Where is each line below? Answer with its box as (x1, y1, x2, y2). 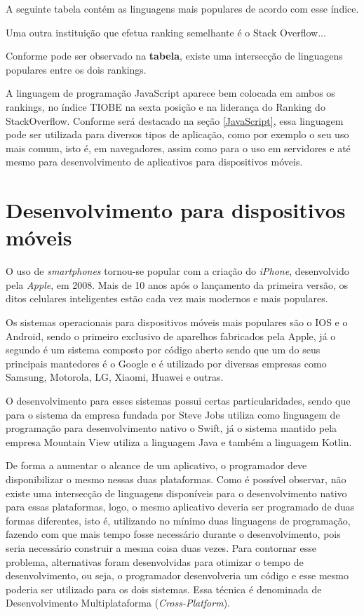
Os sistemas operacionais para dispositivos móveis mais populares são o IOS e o (6, 315, 348, 330)
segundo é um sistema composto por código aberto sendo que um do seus (6, 342, 321, 357)
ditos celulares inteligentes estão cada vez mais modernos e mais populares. (6, 291, 328, 306)
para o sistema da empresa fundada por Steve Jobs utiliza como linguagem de (6, 407, 340, 421)
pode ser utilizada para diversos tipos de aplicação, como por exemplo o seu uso (6, 127, 349, 142)
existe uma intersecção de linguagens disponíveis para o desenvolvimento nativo (6, 485, 347, 500)
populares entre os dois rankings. (6, 62, 147, 76)
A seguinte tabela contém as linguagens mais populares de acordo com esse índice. (6, 1, 359, 15)
